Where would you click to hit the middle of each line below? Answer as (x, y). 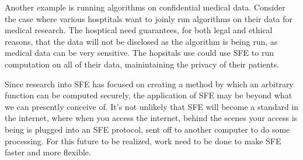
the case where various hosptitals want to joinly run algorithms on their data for (149, 18)
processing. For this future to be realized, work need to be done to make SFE (143, 141)
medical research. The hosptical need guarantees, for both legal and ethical (139, 30)
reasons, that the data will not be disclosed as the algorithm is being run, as (141, 41)
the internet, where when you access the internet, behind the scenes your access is (151, 118)
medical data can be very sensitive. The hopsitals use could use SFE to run (139, 53)
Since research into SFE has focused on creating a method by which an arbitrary (149, 83)
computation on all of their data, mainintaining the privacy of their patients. (142, 64)
